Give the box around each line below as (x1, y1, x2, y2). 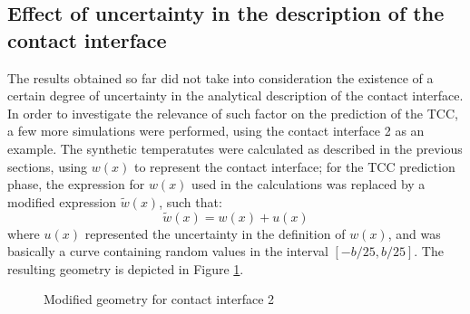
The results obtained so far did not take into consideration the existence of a (7, 68, 434, 87)
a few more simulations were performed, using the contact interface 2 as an (7, 121, 425, 140)
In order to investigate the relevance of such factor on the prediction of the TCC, (7, 103, 458, 122)
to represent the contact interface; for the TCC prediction (133, 157, 455, 176)
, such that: (159, 192, 222, 211)
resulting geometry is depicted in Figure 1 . (7, 259, 244, 278)
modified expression (7, 192, 116, 211)
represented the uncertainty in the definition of (84, 224, 346, 243)
